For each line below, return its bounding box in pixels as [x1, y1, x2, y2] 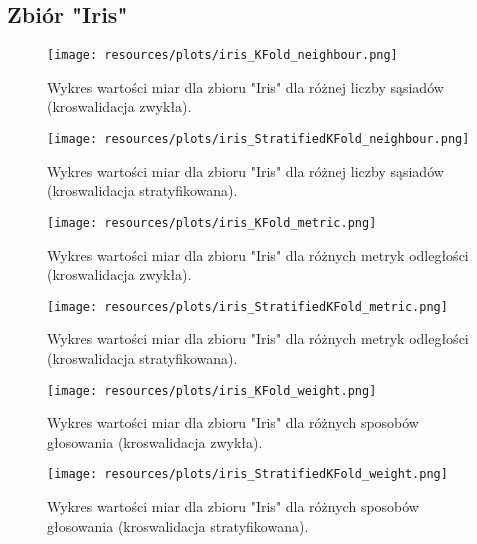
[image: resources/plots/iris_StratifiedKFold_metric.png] [47, 299, 448, 314]
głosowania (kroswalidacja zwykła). [47, 431, 263, 452]
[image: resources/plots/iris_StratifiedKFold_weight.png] [47, 467, 448, 482]
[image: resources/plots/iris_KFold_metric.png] [47, 215, 377, 230]
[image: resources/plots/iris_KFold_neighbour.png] [47, 48, 398, 63]
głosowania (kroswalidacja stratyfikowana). [47, 515, 309, 536]
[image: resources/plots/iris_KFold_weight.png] [47, 383, 377, 398]
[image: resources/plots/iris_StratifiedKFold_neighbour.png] [47, 132, 470, 147]
